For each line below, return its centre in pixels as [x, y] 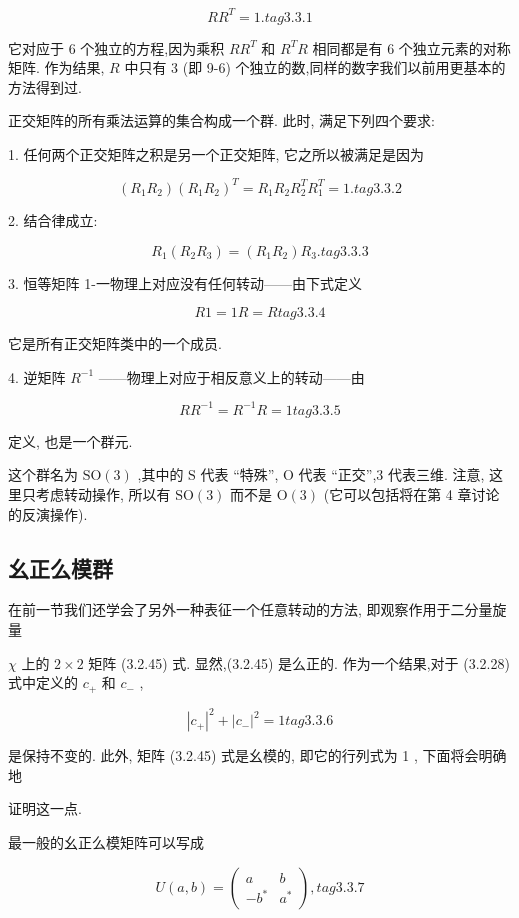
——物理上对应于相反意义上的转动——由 [231, 376]
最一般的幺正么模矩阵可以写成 [106, 841]
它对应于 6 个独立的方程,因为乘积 [116, 47]
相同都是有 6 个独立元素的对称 [411, 47]
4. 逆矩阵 [37, 376]
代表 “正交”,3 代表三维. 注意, [391, 474]
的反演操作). [48, 513]
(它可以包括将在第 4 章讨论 [411, 494]
